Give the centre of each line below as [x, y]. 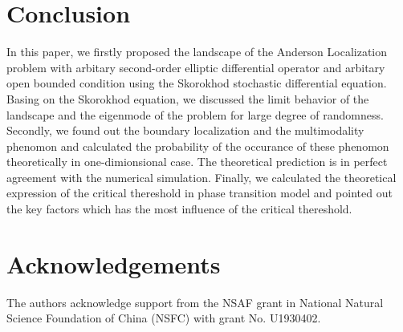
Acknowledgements [114, 263]
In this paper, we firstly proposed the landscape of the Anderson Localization [197, 52]
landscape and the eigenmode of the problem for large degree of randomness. [195, 114]
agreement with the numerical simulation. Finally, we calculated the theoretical [201, 177]
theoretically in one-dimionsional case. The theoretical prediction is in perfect [197, 162]
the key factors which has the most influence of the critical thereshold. [179, 209]
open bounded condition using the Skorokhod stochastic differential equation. [197, 83]
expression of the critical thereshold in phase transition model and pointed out [199, 193]
